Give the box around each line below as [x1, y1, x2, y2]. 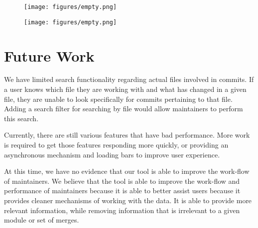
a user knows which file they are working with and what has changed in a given [4, 84, 247, 94]
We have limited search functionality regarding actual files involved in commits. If [4, 74, 254, 84]
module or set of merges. [4, 215, 79, 225]
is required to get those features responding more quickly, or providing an [4, 140, 229, 150]
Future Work [4, 45, 95, 66]
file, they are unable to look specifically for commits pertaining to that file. [4, 93, 233, 104]
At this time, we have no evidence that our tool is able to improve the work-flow [4, 166, 250, 176]
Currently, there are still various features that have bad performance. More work [4, 130, 250, 140]
